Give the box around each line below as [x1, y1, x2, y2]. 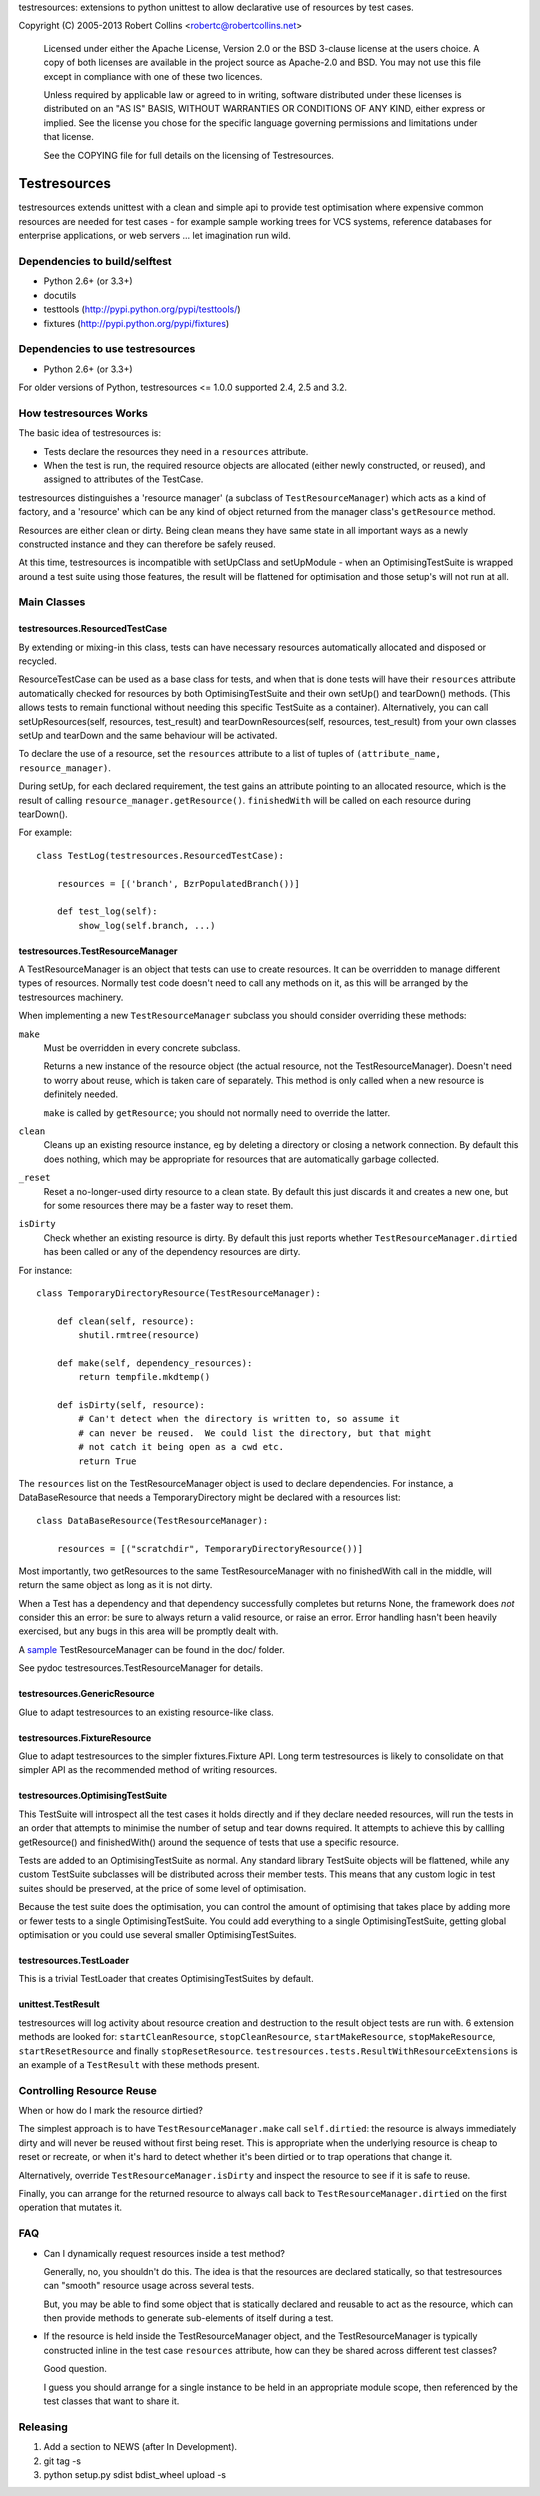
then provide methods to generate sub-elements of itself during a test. [43, 2312, 334, 2324]
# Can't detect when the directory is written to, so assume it [78, 1413, 400, 1425]
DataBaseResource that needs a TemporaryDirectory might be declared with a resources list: [18, 1491, 401, 1504]
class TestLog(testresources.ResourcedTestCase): [36, 850, 285, 861]
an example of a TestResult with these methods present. [18, 2058, 260, 2070]
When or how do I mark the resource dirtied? [18, 2105, 204, 2117]
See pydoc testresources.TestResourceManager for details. [18, 1662, 264, 1674]
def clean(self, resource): [56, 1315, 195, 1327]
